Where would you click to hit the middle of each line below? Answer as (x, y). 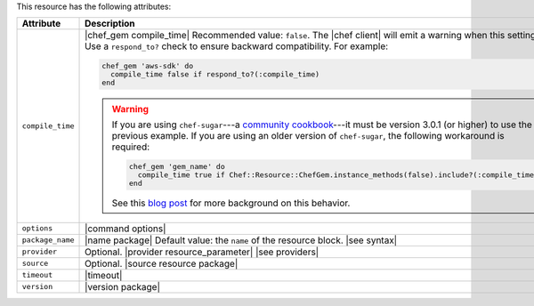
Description (110, 24)
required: (131, 147)
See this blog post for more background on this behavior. (231, 203)
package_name (48, 240)
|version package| (122, 286)
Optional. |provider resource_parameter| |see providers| (202, 252)
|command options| (125, 229)
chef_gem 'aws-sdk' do (148, 66)
